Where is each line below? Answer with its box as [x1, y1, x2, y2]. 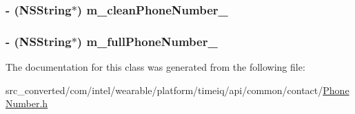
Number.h [6, 96, 48, 111]
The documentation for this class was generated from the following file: [6, 60, 305, 74]
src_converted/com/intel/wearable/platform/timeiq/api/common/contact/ [6, 82, 323, 97]
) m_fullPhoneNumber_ [77, 32, 218, 49]
